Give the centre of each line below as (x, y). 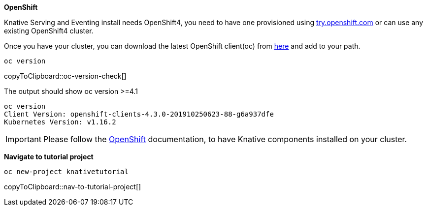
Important (23, 139)
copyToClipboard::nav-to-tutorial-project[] (73, 187)
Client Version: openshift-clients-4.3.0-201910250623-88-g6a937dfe (139, 114)
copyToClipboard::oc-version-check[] (65, 76)
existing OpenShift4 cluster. (49, 31)
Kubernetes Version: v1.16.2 (60, 122)
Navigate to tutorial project (49, 157)
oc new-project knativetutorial (66, 172)
